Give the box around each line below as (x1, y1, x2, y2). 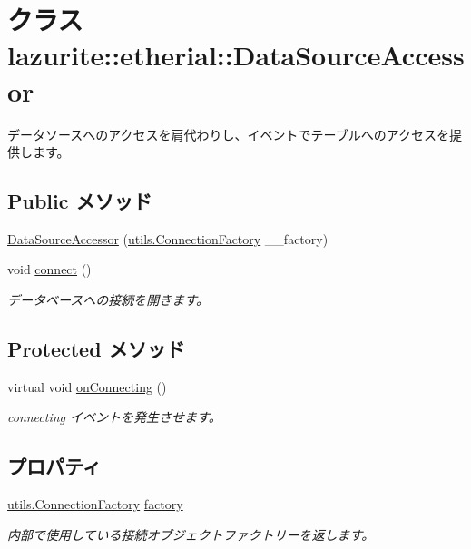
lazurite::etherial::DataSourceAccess (7, 36, 465, 74)
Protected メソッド (7, 335, 185, 363)
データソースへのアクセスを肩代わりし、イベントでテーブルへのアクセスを (7, 124, 450, 143)
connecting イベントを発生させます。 (7, 407, 221, 426)
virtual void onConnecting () (7, 377, 167, 396)
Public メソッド (7, 187, 152, 215)
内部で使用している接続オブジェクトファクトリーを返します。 (7, 524, 375, 544)
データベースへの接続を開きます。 (7, 290, 209, 309)
